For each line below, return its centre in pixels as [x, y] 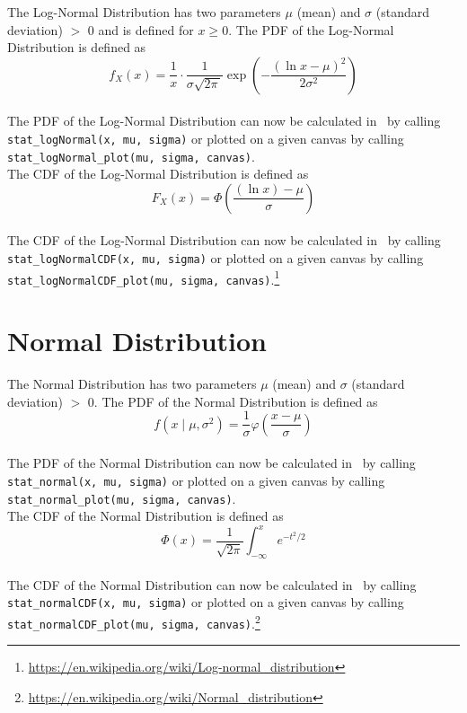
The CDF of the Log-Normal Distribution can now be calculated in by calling [224, 240]
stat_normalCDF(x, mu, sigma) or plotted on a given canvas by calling [206, 602]
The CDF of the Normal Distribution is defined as [145, 516]
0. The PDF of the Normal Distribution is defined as [233, 401]
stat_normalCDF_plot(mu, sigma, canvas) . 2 [134, 622]
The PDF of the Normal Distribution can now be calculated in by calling [211, 463]
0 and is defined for [141, 29]
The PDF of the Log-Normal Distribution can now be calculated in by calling [224, 121]
